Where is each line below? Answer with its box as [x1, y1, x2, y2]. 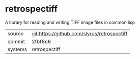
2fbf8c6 [31, 38, 51, 44]
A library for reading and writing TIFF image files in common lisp [5, 19, 135, 25]
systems [7, 46, 27, 53]
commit [7, 38, 25, 44]
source [7, 30, 24, 37]
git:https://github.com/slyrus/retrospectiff [31, 30, 128, 37]
